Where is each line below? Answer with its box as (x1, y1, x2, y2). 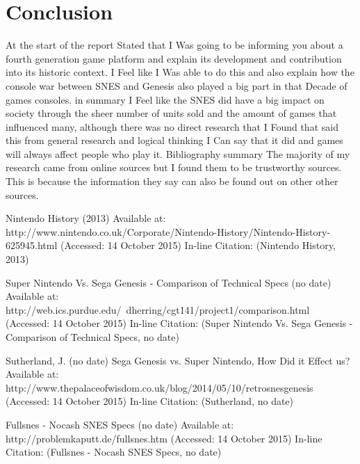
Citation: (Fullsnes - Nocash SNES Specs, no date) (6, 445, 222, 459)
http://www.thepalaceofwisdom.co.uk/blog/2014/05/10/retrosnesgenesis (6, 380, 313, 394)
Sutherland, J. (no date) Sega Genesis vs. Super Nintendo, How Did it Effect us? (6, 353, 350, 367)
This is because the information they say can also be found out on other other (6, 174, 338, 189)
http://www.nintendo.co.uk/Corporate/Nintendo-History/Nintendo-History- (6, 224, 331, 239)
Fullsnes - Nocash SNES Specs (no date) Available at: (6, 417, 234, 431)
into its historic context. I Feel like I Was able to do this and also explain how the (6, 65, 354, 79)
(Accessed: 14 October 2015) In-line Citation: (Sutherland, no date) (6, 394, 294, 408)
